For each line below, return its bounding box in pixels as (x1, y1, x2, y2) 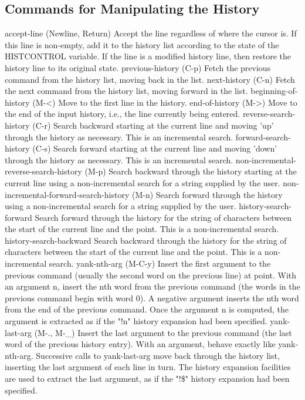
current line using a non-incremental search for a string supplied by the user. (5, 176, 280, 189)
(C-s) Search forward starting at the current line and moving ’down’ (32, 142, 277, 154)
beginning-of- (250, 85, 298, 97)
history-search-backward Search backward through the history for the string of (5, 234, 287, 246)
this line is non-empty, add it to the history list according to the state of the (5, 38, 279, 51)
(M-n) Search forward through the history (131, 188, 283, 200)
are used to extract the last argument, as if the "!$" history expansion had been (5, 372, 290, 385)
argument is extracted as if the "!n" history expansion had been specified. (5, 315, 267, 327)
